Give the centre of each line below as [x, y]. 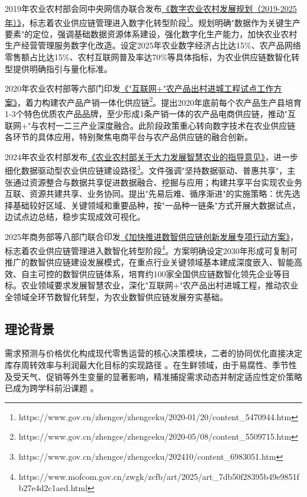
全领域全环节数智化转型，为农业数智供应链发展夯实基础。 [116, 296]
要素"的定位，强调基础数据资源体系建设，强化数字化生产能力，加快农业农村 [151, 33]
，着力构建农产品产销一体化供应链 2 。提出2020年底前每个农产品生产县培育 [159, 101]
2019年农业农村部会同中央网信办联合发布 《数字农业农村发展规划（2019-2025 [151, 8]
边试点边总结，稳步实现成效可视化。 [75, 217]
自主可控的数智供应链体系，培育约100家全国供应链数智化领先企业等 [151, 273]
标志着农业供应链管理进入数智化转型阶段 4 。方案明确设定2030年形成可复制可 [151, 249]
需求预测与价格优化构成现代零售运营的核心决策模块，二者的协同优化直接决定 [153, 353]
